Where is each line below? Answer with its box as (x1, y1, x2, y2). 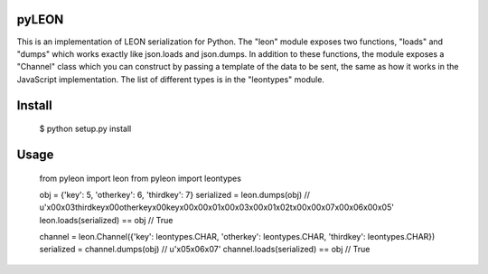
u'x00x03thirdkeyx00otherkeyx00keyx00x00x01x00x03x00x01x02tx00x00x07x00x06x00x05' (39, 202, 395, 213)
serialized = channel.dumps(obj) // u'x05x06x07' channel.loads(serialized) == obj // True (39, 244, 371, 255)
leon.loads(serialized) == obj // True (39, 214, 174, 225)
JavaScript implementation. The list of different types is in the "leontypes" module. (16, 73, 325, 85)
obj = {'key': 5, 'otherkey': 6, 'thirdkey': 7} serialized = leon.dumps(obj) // (39, 189, 311, 200)
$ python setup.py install (39, 123, 132, 135)
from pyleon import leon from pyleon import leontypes (39, 173, 241, 184)
